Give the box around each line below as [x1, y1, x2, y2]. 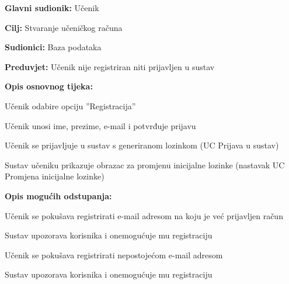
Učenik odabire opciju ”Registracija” [5, 99, 136, 112]
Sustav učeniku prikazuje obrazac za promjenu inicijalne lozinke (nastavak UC [5, 158, 285, 171]
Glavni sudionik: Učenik [5, 2, 99, 13]
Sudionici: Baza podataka [5, 41, 102, 53]
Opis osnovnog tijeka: [5, 80, 93, 92]
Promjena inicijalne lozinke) [5, 170, 105, 182]
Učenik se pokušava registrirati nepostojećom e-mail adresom [5, 248, 223, 261]
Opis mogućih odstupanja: [5, 189, 112, 202]
